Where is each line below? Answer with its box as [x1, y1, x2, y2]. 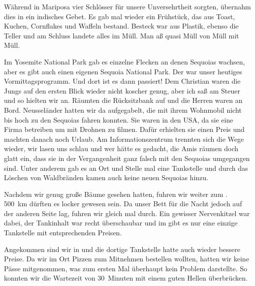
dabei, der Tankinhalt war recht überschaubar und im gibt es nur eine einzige [4, 218, 238, 228]
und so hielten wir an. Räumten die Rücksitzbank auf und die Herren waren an [4, 95, 243, 105]
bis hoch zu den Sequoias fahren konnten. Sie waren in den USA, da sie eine [4, 114, 233, 125]
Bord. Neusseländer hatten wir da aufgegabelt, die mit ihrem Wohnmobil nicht [4, 104, 242, 115]
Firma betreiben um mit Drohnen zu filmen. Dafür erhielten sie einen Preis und [4, 124, 245, 134]
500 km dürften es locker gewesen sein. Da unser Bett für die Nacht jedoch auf [4, 198, 242, 209]
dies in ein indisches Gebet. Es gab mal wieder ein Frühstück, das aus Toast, [4, 11, 235, 21]
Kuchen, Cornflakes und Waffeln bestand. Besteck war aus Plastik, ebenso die [4, 21, 239, 31]
